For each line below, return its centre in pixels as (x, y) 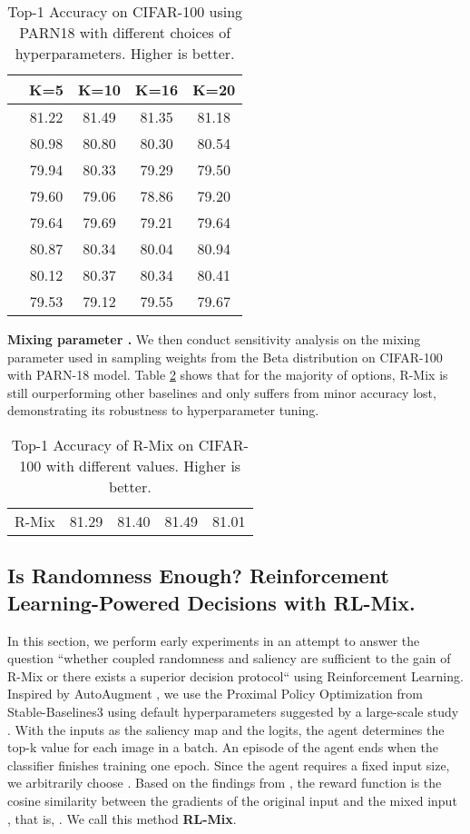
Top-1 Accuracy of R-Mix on (103, 444)
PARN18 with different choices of (125, 32)
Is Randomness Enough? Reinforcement (198, 576)
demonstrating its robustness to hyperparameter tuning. (163, 410)
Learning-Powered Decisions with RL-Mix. (211, 602)
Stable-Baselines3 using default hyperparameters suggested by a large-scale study (233, 711)
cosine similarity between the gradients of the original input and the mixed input (232, 800)
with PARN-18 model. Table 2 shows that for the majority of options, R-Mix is (228, 375)
